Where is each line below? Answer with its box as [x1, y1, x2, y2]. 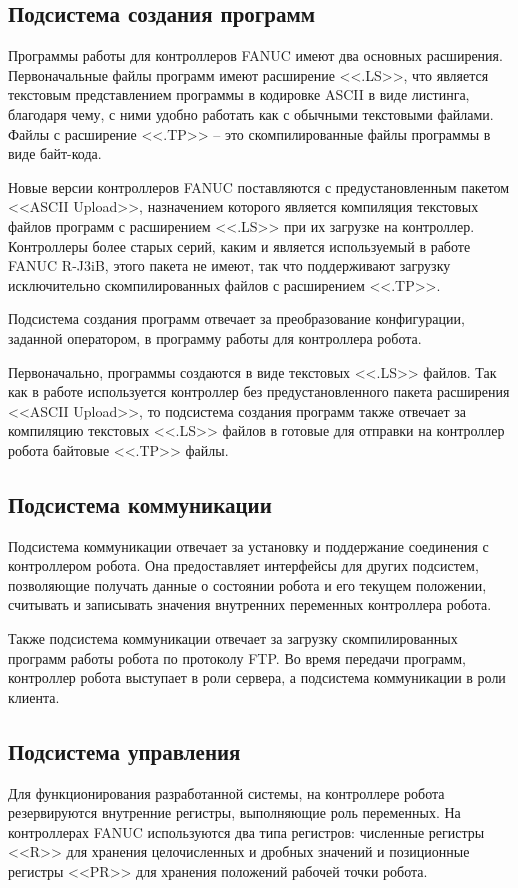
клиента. [8, 686, 60, 707]
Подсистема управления [8, 735, 241, 766]
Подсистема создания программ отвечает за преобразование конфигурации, [8, 308, 465, 329]
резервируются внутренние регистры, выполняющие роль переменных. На [8, 802, 461, 823]
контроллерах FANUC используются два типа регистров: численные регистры [8, 821, 485, 842]
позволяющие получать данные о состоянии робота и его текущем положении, [8, 574, 487, 595]
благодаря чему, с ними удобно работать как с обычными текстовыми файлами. [8, 103, 494, 124]
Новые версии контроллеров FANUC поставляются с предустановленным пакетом [8, 176, 510, 197]
